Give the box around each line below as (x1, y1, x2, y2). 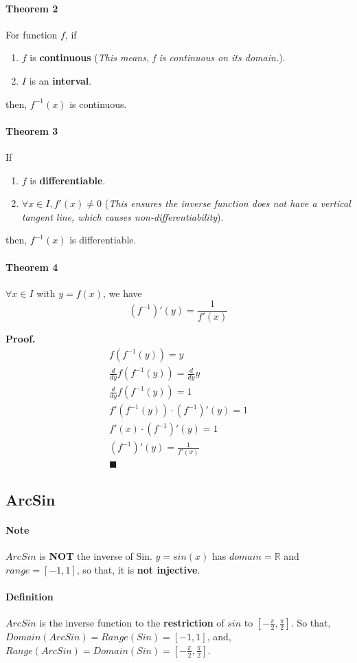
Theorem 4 (5, 259, 58, 274)
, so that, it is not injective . (76, 562, 200, 576)
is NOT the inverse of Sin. (39, 549, 152, 563)
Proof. (5, 331, 36, 346)
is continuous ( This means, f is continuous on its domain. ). (30, 50, 286, 65)
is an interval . (29, 73, 92, 87)
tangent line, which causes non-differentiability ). (21, 209, 224, 224)
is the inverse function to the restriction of (39, 616, 224, 630)
